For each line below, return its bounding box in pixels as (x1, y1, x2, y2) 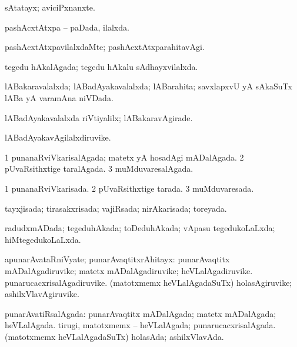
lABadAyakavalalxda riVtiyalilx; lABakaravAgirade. (5, 111, 193, 124)
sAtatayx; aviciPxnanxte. (5, 1, 95, 13)
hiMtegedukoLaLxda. (5, 233, 81, 245)
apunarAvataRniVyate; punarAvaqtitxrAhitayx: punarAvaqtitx (5, 253, 230, 265)
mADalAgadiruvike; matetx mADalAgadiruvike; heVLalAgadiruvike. (5, 264, 253, 276)
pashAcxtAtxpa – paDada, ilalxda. (5, 21, 129, 33)
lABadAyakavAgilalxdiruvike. (5, 131, 111, 144)
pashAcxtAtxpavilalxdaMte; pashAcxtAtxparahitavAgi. (5, 41, 205, 53)
